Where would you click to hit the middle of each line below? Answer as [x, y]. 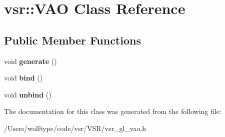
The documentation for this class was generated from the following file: [113, 111]
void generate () [30, 61]
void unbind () [28, 94]
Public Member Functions [72, 40]
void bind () [23, 78]
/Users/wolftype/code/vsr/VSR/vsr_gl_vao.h [75, 128]
